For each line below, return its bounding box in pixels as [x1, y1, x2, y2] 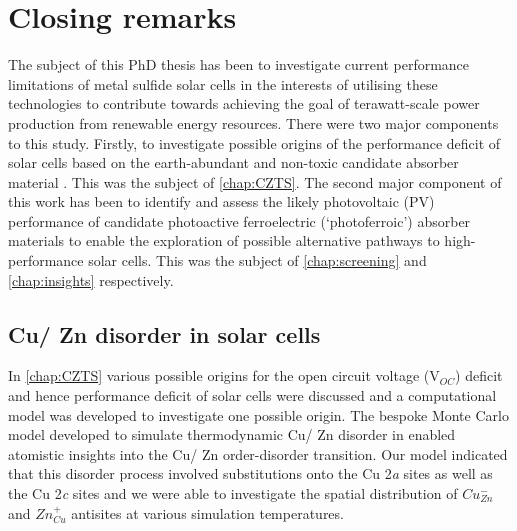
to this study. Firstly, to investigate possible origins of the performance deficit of [8, 132, 501, 153]
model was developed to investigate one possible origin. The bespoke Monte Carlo [8, 404, 509, 425]
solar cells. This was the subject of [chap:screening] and [88, 250, 427, 271]
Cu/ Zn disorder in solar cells [8, 318, 321, 349]
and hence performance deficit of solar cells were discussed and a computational [8, 385, 497, 406]
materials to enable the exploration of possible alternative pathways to [8, 230, 440, 251]
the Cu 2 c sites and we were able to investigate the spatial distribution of [8, 483, 458, 504]
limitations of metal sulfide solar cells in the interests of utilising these [8, 73, 438, 94]
